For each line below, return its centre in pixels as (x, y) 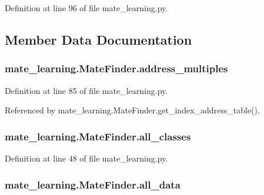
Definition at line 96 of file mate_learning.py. (86, 8)
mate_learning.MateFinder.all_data (93, 184)
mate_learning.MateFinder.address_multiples (116, 68)
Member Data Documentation (98, 39)
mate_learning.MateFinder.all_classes (98, 136)
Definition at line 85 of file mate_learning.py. (86, 90)
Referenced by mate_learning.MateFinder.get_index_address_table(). (132, 110)
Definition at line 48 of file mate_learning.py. (86, 158)
